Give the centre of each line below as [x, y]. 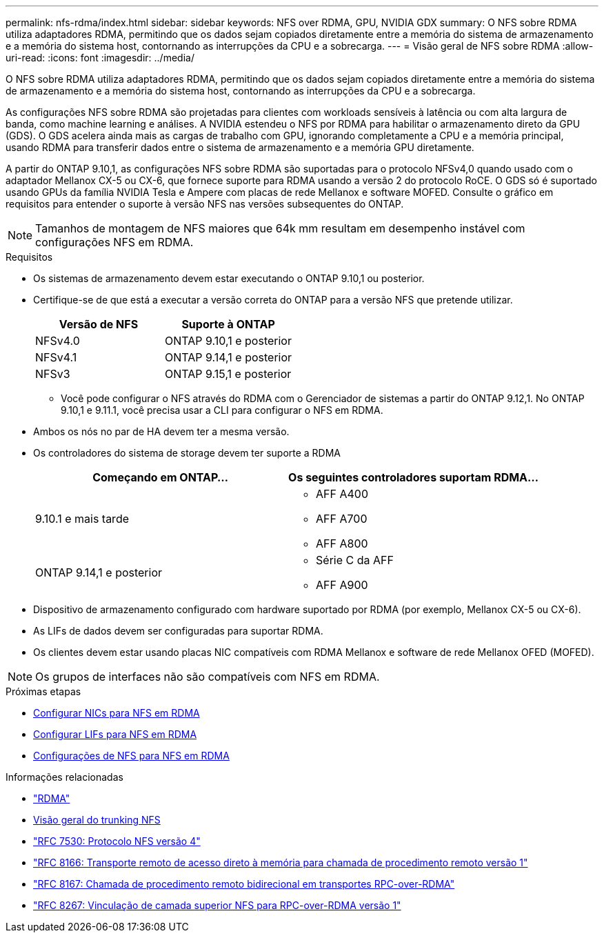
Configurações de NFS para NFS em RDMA [131, 756]
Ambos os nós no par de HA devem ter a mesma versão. [161, 431]
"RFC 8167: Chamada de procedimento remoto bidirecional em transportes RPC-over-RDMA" [244, 884]
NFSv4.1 [56, 357]
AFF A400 [342, 494]
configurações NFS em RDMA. [114, 242]
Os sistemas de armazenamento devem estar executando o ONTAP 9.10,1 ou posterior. [229, 278]
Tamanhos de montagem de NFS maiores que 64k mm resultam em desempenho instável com [280, 228]
